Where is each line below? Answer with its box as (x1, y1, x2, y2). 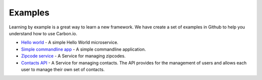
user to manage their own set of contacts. (21, 67, 105, 72)
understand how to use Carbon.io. (9, 30, 78, 36)
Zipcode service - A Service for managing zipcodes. (21, 53, 126, 59)
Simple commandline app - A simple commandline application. (21, 46, 146, 52)
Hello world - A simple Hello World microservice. (21, 40, 118, 45)
